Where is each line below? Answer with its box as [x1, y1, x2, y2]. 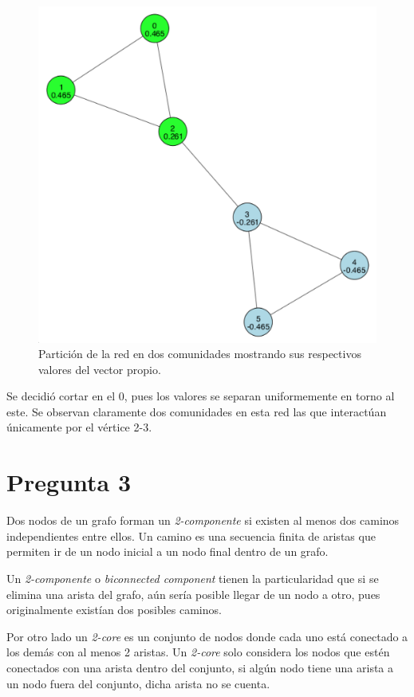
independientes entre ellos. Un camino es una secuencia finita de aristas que [6, 527, 376, 544]
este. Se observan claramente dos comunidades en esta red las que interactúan [6, 403, 387, 419]
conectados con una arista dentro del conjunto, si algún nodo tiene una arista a [6, 659, 394, 675]
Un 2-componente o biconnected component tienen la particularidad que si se [6, 569, 379, 586]
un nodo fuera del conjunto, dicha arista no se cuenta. [6, 675, 270, 691]
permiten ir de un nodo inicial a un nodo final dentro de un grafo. [6, 543, 329, 560]
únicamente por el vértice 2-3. [6, 419, 152, 435]
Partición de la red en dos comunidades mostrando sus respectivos [38, 345, 361, 362]
